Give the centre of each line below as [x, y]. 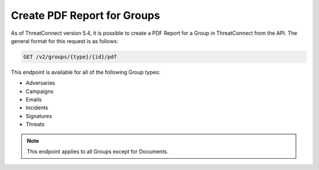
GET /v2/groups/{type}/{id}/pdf [70, 57]
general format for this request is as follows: [64, 41]
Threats [35, 125]
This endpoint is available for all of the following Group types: [86, 72]
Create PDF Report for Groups [86, 15]
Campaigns [40, 91]
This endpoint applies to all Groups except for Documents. [98, 152]
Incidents [37, 108]
